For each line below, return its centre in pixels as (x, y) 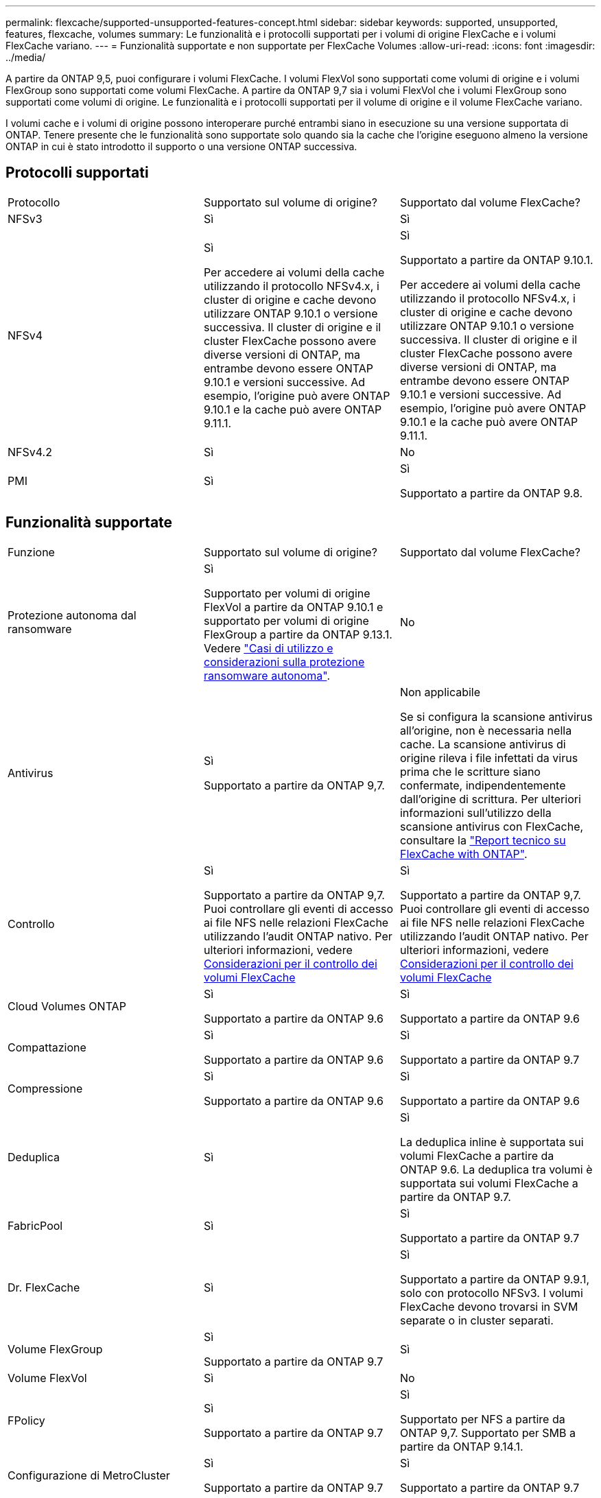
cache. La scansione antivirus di (483, 744)
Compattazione (47, 1047)
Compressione (45, 1088)
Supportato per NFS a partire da (482, 1419)
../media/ (26, 57)
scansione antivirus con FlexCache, (492, 826)
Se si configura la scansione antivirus (496, 716)
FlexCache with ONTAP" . (463, 854)
